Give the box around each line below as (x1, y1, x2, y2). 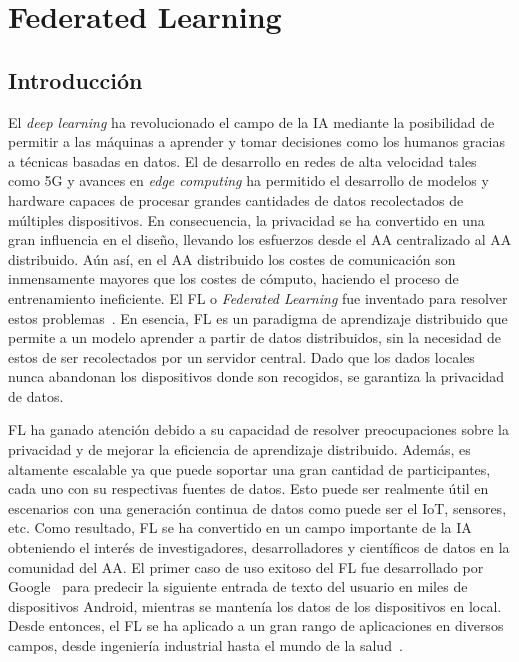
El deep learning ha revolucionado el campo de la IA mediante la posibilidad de (8, 111, 495, 132)
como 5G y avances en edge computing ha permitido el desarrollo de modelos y (8, 170, 489, 191)
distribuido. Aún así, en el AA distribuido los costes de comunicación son (8, 248, 456, 269)
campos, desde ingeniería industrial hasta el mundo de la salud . (8, 635, 403, 656)
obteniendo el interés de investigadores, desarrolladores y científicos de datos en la (8, 537, 510, 558)
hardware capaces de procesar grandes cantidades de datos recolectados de (8, 189, 464, 210)
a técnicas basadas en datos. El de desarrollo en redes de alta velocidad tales (8, 150, 477, 171)
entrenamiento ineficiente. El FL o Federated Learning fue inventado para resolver (8, 287, 508, 308)
